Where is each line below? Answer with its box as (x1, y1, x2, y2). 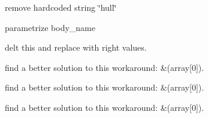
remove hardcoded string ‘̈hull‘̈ (5, 1, 117, 13)
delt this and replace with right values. (5, 41, 147, 54)
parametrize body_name (5, 21, 95, 33)
